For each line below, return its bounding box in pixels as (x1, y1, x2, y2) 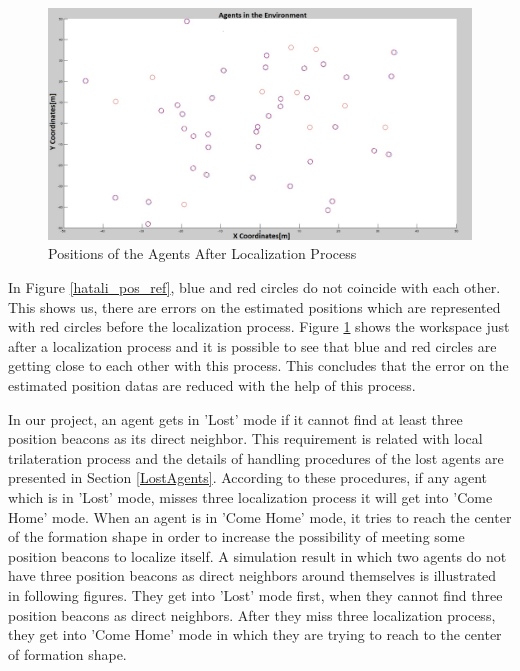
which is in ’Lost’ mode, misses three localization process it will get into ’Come (8, 487, 493, 507)
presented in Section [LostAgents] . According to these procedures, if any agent (8, 467, 488, 488)
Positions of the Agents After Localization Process (48, 243, 357, 264)
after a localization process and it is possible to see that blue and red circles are (8, 335, 497, 356)
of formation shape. (8, 643, 127, 664)
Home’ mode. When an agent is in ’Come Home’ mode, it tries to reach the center (8, 506, 512, 527)
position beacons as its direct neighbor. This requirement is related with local (8, 428, 483, 449)
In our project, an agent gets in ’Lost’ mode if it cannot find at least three (8, 408, 463, 429)
